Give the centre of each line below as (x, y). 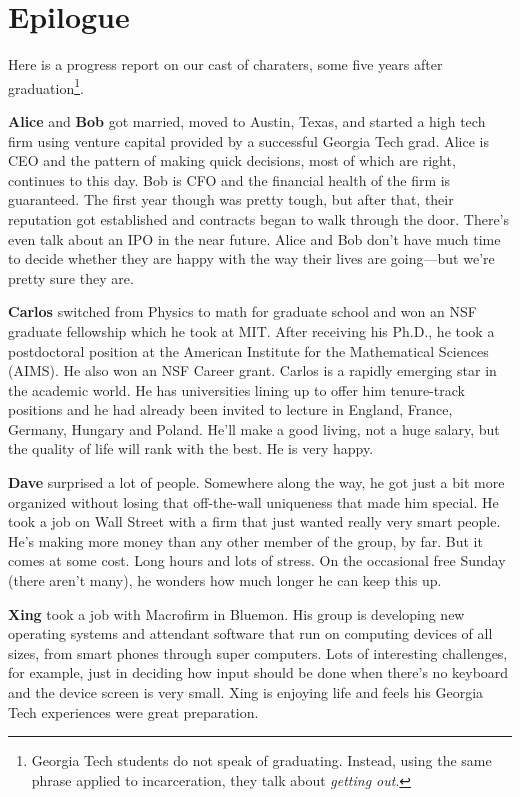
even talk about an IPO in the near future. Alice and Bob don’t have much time (254, 238)
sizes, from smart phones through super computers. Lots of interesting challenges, (258, 652)
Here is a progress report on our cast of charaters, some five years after (225, 64)
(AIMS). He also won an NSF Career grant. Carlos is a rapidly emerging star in (252, 370)
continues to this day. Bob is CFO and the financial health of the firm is (229, 179)
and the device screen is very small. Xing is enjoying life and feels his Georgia (246, 692)
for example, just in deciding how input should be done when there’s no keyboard (258, 672)
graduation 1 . (46, 86)
